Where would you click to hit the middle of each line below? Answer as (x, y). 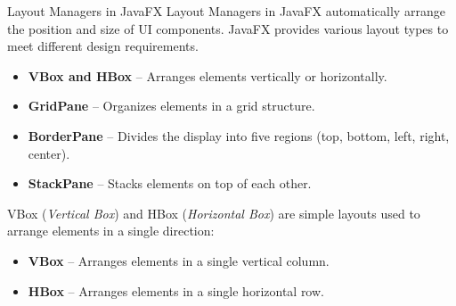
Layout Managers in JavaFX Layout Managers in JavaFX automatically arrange (226, 11)
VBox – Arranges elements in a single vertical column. (179, 260)
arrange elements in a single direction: (111, 231)
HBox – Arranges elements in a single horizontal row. (176, 290)
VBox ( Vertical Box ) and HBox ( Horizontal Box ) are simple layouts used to (214, 213)
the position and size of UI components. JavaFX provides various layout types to (228, 28)
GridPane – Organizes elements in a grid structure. (171, 106)
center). (49, 153)
